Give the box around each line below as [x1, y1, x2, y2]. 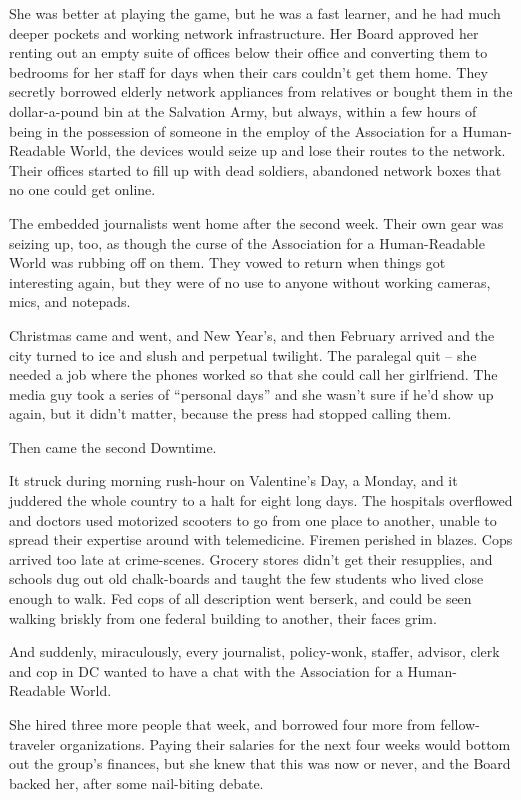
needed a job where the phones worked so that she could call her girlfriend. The [9, 364, 498, 385]
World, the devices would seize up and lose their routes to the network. [69, 140, 506, 161]
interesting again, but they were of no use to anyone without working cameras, [9, 271, 491, 292]
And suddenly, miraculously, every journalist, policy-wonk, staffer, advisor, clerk [9, 641, 500, 662]
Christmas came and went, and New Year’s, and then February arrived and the [9, 324, 495, 345]
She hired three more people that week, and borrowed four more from [9, 714, 436, 734]
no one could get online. [9, 179, 156, 200]
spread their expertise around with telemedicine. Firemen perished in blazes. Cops [9, 529, 513, 550]
